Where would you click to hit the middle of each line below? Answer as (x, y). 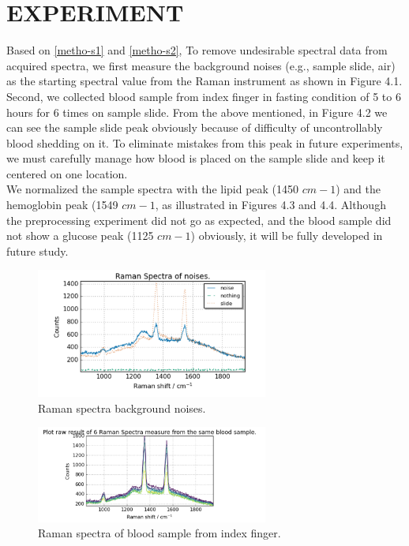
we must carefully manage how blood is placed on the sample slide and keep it (196, 158)
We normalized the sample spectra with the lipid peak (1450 (153, 189)
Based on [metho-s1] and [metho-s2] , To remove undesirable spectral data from (197, 50)
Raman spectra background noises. (122, 408)
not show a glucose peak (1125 (80, 236)
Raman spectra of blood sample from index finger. (159, 533)
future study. (38, 251)
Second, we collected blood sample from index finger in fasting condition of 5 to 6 (204, 96)
